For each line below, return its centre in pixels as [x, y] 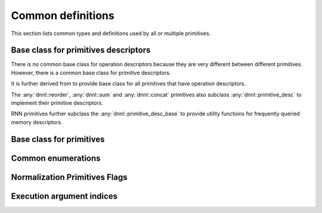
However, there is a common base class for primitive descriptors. [91, 73]
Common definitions [63, 15]
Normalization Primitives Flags [69, 177]
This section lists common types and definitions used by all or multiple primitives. [111, 33]
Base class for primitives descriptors [81, 50]
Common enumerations [56, 158]
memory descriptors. [37, 122]
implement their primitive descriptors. [57, 103]
